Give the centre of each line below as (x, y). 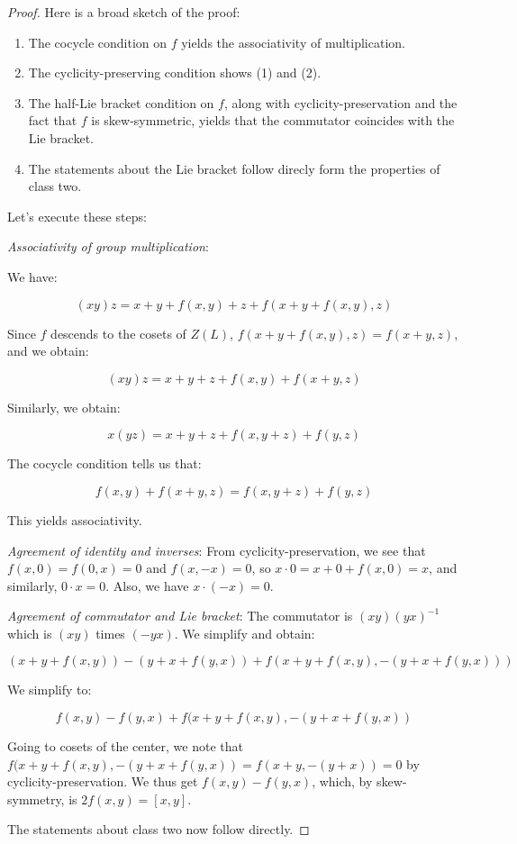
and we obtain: (48, 351)
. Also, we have (147, 585)
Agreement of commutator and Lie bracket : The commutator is (180, 616)
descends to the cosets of (118, 333)
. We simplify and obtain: (245, 633)
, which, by (342, 781)
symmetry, (36, 799)
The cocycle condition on (98, 42)
